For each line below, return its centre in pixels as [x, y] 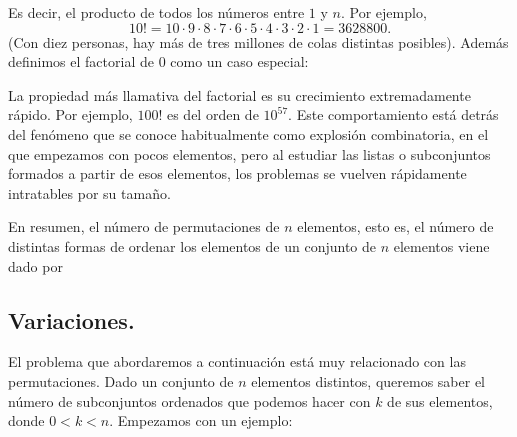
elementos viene [441, 245]
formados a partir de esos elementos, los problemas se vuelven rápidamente [237, 173]
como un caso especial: [239, 61]
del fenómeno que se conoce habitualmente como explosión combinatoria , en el [248, 133]
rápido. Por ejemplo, [70, 114]
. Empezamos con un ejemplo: [201, 420]
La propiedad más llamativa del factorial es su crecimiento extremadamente [239, 94]
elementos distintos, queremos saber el [368, 380]
